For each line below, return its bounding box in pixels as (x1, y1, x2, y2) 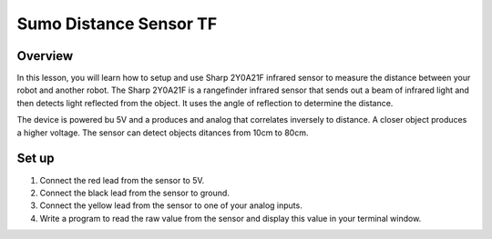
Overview (16, 48, 74, 64)
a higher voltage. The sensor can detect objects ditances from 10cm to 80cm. (16, 127, 309, 138)
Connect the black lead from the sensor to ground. (39, 187, 230, 198)
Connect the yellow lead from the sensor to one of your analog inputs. (39, 200, 302, 211)
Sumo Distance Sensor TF (16, 14, 218, 34)
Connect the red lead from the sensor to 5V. (39, 174, 205, 185)
